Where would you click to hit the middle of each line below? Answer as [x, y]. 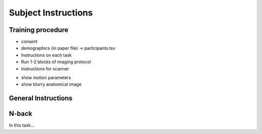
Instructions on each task [47, 55]
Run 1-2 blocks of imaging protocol [56, 62]
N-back [21, 114]
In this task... [22, 125]
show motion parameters [46, 78]
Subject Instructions [51, 13]
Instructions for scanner [45, 68]
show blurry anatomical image [51, 84]
